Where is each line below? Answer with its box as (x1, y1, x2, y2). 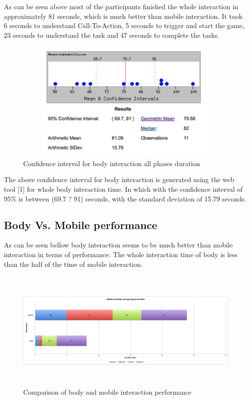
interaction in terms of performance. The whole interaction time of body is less (4, 249, 238, 259)
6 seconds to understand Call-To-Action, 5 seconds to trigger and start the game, (4, 20, 245, 31)
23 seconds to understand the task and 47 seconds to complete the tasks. (4, 30, 220, 40)
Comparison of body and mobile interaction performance (23, 387, 191, 397)
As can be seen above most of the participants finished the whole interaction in (4, 1, 238, 11)
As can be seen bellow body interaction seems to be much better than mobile (4, 240, 233, 250)
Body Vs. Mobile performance (4, 217, 158, 232)
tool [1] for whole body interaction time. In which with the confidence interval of (4, 184, 243, 194)
